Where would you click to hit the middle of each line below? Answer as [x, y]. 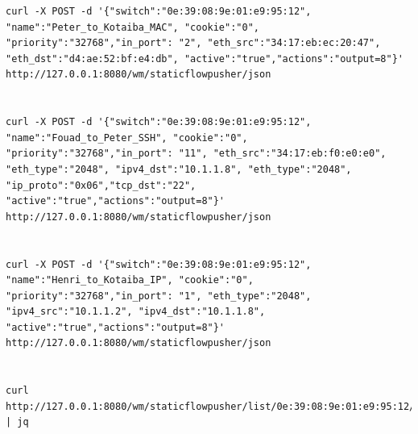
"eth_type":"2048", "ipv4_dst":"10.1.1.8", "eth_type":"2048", [179, 169]
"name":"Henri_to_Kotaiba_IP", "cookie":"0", [130, 280]
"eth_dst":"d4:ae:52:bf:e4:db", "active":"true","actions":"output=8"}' [205, 58]
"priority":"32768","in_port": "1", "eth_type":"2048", [159, 296]
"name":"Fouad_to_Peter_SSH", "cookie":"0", [127, 138]
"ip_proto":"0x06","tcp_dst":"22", [101, 185]
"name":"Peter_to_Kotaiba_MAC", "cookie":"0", [132, 27]
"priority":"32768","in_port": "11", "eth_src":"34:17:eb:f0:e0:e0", [196, 154]
